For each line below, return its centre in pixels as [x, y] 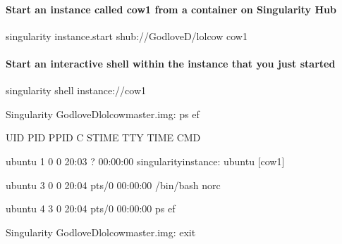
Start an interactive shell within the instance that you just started [171, 63]
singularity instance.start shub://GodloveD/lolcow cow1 [127, 36]
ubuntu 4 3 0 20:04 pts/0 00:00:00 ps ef [91, 208]
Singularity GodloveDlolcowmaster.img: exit [101, 232]
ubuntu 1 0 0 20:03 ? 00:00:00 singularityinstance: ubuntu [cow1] [145, 161]
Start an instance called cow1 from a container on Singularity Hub [171, 9]
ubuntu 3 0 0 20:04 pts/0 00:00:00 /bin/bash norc [113, 185]
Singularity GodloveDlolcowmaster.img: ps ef [103, 114]
